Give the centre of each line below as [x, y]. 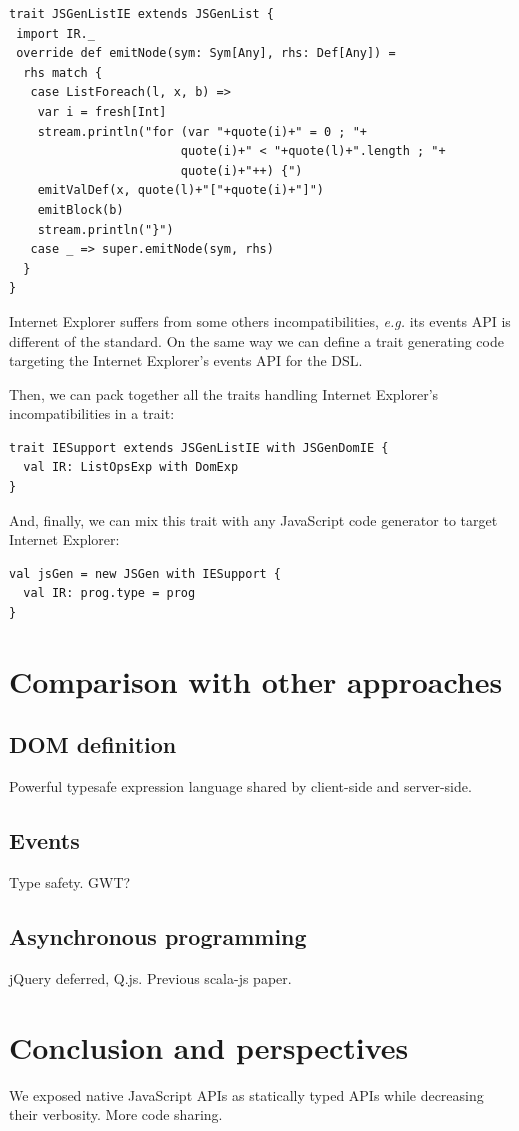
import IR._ [55, 33]
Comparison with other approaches [256, 680]
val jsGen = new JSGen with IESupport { [145, 573]
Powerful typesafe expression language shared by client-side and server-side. [240, 786]
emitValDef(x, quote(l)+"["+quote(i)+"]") [180, 190]
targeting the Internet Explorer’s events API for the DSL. [186, 360]
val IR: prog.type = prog [109, 593]
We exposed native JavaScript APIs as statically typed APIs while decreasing [246, 1094]
